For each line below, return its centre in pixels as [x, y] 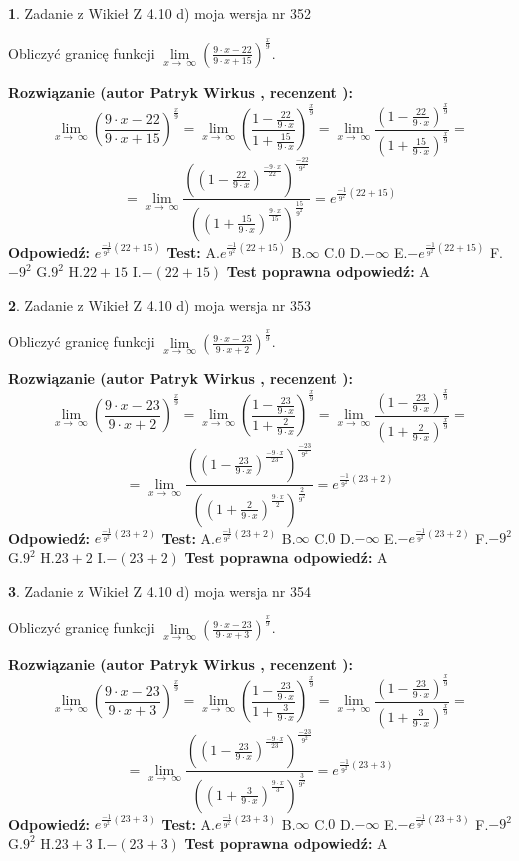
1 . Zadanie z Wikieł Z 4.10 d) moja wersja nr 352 [160, 13]
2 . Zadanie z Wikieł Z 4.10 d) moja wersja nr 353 [160, 304]
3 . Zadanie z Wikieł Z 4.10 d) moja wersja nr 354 [160, 590]
